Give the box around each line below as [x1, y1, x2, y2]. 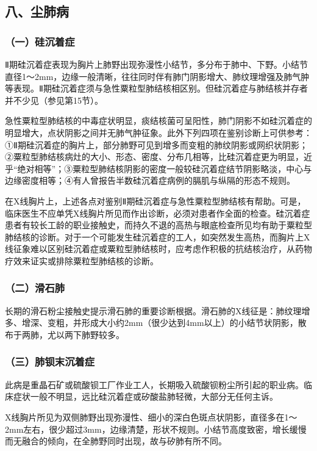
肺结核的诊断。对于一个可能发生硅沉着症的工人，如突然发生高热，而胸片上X [5, 230, 310, 243]
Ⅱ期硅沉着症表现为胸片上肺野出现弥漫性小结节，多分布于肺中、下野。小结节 [5, 58, 308, 70]
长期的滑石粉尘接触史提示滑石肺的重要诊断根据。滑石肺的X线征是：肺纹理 [5, 304, 302, 317]
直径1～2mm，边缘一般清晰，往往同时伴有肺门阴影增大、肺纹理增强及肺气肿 [5, 70, 310, 82]
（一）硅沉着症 [5, 34, 75, 49]
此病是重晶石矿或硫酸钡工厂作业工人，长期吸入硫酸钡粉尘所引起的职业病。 [5, 378, 304, 391]
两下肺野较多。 [64, 328, 124, 341]
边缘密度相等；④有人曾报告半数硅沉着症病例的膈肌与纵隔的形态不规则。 [5, 174, 295, 187]
